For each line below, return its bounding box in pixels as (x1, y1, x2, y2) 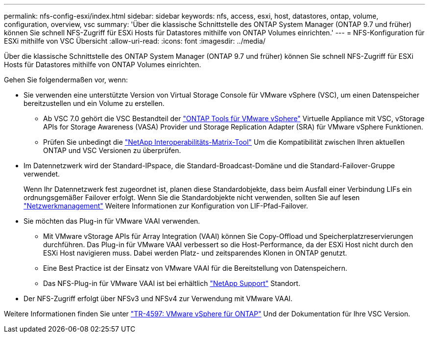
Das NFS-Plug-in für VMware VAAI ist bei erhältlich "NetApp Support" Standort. (43, 279, 301, 287)
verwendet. (24, 170, 60, 178)
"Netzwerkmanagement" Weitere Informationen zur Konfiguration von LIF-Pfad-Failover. (24, 202, 309, 210)
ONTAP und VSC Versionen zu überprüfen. (43, 146, 181, 155)
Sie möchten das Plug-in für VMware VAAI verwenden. (24, 217, 200, 225)
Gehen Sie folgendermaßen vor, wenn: (4, 76, 128, 84)
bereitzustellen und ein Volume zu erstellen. (24, 99, 165, 107)
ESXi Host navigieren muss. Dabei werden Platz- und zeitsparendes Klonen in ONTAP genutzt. (43, 249, 347, 257)
